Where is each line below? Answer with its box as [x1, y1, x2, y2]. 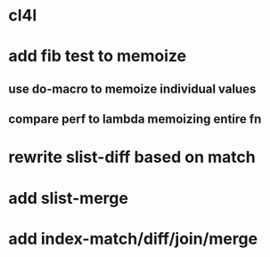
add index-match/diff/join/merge [8, 229, 258, 249]
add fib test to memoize [8, 46, 187, 67]
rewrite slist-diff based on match [8, 148, 256, 167]
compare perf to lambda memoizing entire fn [8, 112, 262, 127]
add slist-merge [8, 188, 128, 208]
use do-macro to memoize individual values [8, 81, 257, 96]
